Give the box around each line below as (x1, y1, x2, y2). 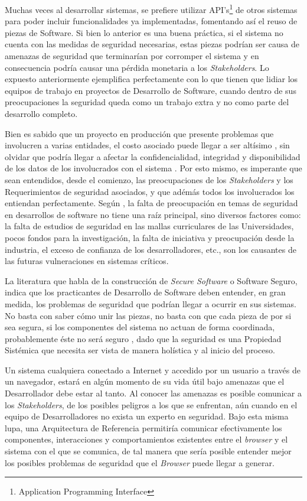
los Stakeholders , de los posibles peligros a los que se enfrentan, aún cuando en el (5, 398, 298, 411)
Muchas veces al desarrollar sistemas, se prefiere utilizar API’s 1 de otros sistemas (5, 2, 298, 15)
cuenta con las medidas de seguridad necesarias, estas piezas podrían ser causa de (5, 38, 300, 50)
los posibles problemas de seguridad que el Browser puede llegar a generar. (5, 456, 275, 469)
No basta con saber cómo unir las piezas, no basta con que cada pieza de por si (5, 309, 292, 321)
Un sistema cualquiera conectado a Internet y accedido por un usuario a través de (5, 363, 301, 376)
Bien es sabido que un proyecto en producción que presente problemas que (5, 127, 274, 139)
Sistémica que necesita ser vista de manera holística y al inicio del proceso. (5, 344, 275, 356)
